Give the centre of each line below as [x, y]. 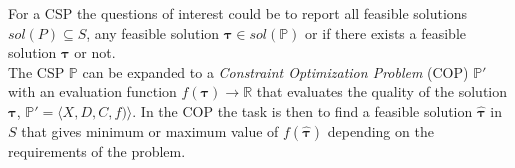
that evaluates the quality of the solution [382, 91]
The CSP [36, 71]
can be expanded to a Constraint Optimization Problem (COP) [275, 71]
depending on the [380, 130]
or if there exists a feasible [385, 32]
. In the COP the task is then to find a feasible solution [302, 110]
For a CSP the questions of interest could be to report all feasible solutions [238, 13]
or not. [95, 52]
